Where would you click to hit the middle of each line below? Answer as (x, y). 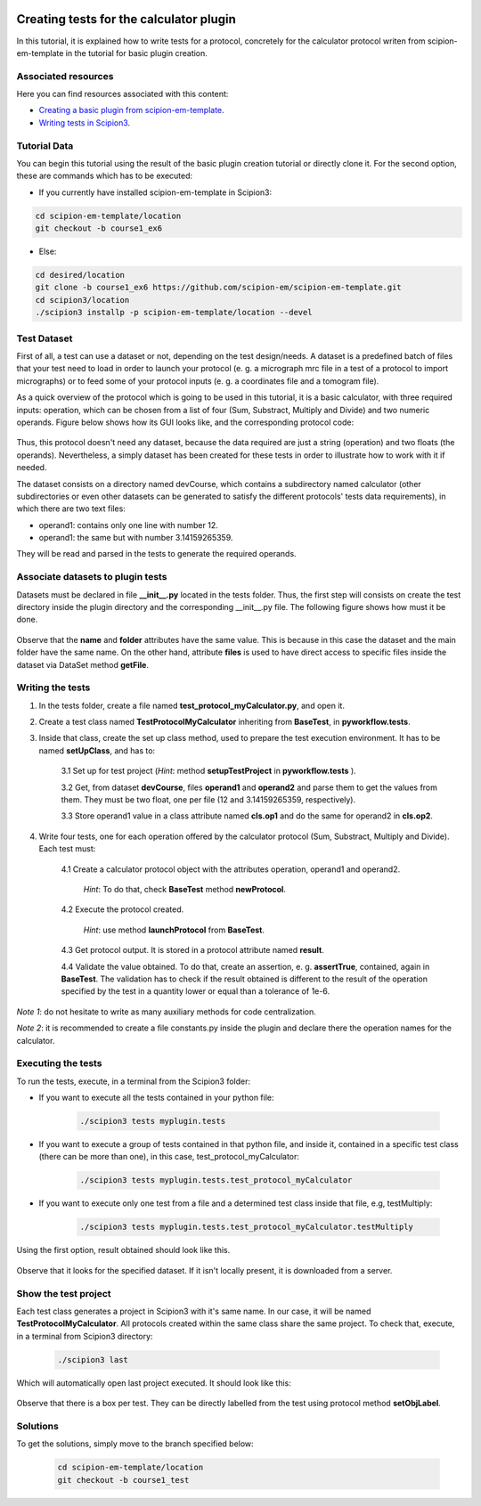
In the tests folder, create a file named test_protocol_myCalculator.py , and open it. (192, 705)
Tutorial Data (45, 145)
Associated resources (65, 76)
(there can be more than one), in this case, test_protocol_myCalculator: (169, 1157)
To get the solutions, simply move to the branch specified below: (135, 1444)
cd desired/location (80, 275)
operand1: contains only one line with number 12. (128, 525)
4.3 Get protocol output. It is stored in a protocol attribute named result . (192, 950)
